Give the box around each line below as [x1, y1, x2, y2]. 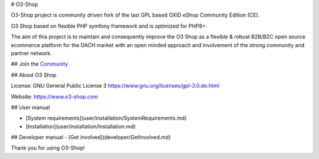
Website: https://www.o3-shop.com [11, 93, 98, 100]
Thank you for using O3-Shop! [11, 144, 85, 151]
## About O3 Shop [11, 71, 57, 78]
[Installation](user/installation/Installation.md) [25, 122, 136, 130]
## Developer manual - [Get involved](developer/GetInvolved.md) [11, 134, 171, 141]
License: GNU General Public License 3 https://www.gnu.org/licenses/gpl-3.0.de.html [11, 82, 220, 90]
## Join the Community [11, 61, 69, 68]
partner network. [11, 49, 53, 57]
